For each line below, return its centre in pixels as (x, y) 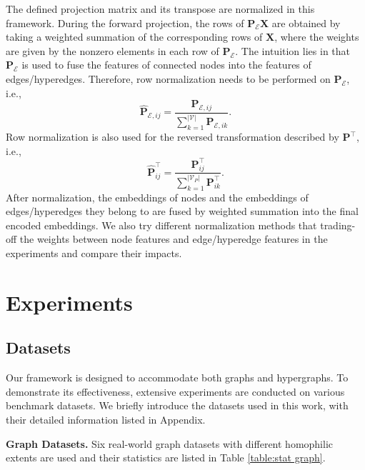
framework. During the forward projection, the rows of (125, 22)
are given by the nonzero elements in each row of (112, 50)
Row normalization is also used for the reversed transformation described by (172, 137)
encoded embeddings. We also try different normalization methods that (161, 225)
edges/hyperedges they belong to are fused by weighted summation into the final (182, 211)
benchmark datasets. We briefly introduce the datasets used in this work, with (177, 405)
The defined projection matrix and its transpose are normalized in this (160, 9)
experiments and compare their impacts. (94, 253)
